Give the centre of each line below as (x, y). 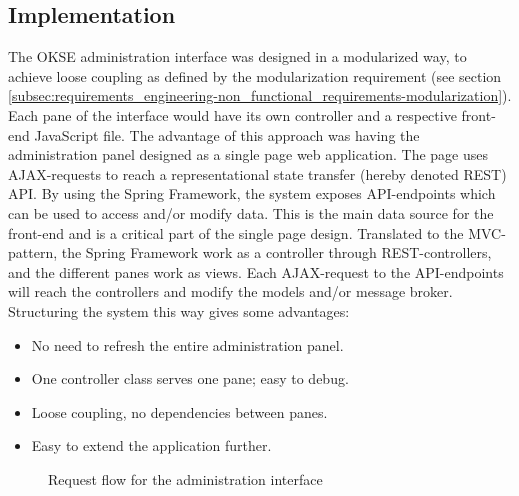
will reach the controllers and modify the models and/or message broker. (230, 291)
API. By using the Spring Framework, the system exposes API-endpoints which (252, 193)
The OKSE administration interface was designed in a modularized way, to (237, 56)
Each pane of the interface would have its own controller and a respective (232, 114)
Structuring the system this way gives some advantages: (179, 310)
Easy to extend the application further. (151, 445)
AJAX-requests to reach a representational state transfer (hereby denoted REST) (257, 173)
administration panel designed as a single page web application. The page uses (248, 154)
